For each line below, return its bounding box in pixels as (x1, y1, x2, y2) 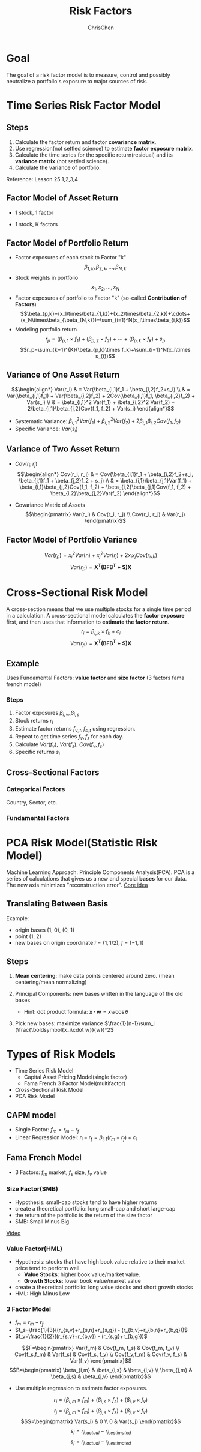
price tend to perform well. (14, 1264, 81, 1271)
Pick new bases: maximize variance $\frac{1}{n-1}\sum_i (14, 1020, 155, 1027)
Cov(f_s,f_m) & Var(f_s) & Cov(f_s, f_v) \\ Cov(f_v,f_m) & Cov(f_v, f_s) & (14, 1351, 187, 1358)
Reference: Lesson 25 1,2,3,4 (6, 175, 79, 182)
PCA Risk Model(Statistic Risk (6, 836, 158, 849)
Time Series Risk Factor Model (6, 98, 161, 112)
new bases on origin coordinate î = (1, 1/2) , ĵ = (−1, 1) (14, 939, 144, 946)
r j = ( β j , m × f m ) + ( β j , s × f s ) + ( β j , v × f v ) (53, 1406, 148, 1415)
